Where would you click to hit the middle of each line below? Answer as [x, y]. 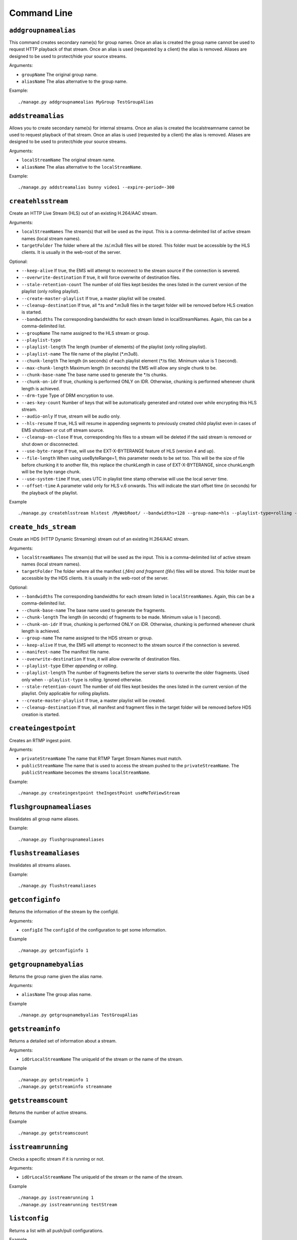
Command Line [41, 13]
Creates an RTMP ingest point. [40, 740]
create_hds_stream [43, 527]
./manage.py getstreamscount [53, 1133]
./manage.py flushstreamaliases [57, 886]
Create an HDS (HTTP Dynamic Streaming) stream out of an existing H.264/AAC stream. [99, 539]
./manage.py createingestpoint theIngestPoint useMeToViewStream [99, 793]
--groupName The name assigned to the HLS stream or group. [85, 333]
